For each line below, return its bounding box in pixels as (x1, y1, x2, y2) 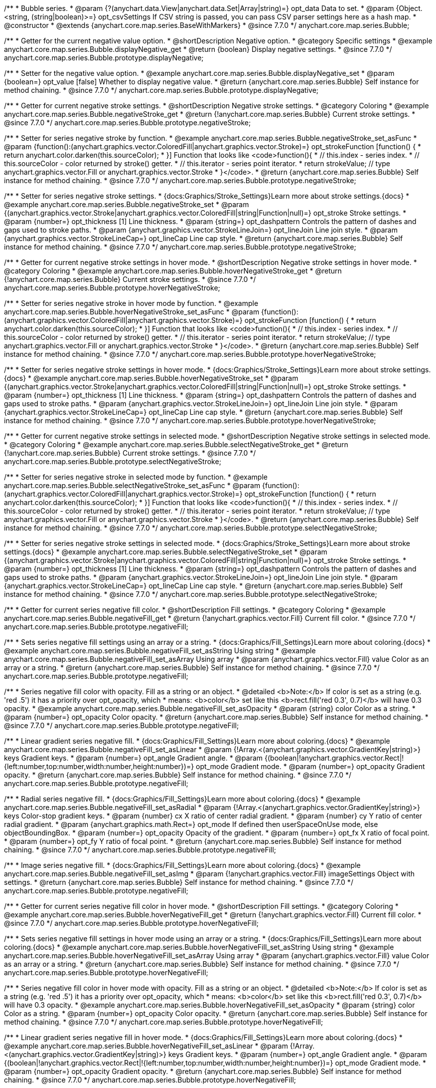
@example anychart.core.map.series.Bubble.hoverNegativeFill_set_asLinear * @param (4, 1042, 288, 1050)
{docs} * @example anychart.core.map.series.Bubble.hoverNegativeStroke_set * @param (4, 374, 298, 382)
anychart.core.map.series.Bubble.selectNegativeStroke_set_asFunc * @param (4, 481, 261, 490)
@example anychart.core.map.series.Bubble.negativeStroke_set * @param (4, 200, 249, 209)
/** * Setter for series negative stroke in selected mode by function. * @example (4, 473, 268, 481)
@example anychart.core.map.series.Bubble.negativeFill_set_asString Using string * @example (4, 646, 316, 655)
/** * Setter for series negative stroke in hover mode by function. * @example (4, 299, 259, 307)
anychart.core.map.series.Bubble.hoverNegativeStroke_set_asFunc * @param (4, 307, 260, 316)
